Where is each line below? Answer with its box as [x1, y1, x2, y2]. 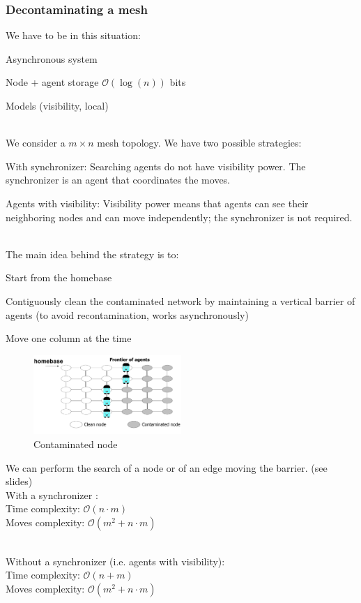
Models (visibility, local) [6, 98, 109, 112]
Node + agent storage [6, 75, 99, 89]
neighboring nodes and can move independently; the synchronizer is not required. [6, 209, 353, 224]
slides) [6, 474, 33, 489]
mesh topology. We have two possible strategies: [97, 135, 302, 150]
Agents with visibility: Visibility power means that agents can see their [6, 195, 309, 210]
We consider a [6, 135, 66, 150]
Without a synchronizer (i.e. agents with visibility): [6, 553, 225, 568]
